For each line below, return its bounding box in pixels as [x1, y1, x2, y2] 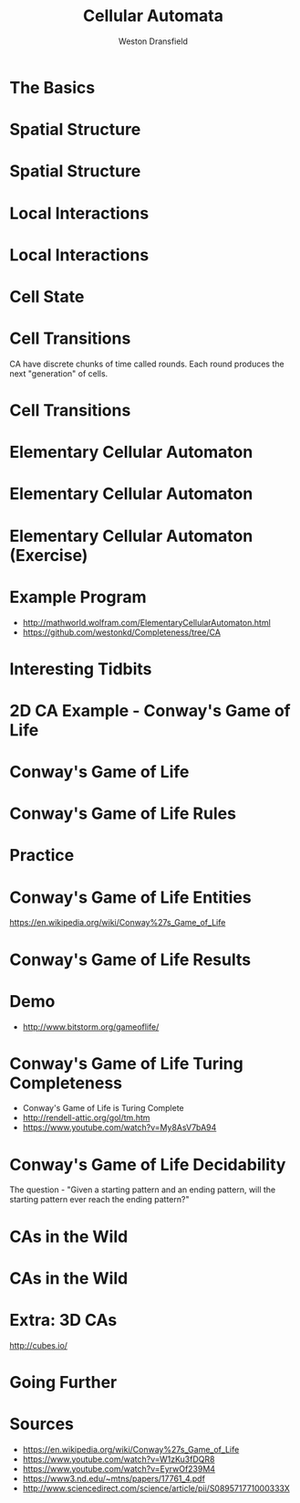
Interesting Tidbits [9, 659, 152, 679]
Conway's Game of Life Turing [9, 1053, 243, 1074]
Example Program [9, 587, 148, 608]
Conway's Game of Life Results [9, 949, 252, 969]
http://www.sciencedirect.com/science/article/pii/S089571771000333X [22, 1482, 290, 1494]
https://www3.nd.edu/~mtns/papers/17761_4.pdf [22, 1473, 205, 1484]
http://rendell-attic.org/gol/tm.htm [22, 1112, 150, 1124]
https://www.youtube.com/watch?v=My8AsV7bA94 [22, 1122, 217, 1133]
